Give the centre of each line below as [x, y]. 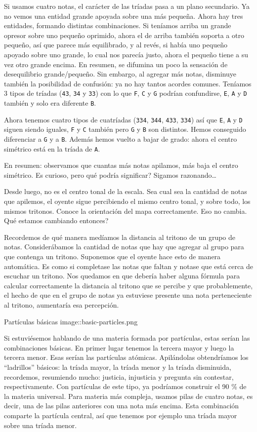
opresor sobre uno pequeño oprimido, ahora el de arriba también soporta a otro [124, 35]
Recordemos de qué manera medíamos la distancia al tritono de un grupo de [120, 237]
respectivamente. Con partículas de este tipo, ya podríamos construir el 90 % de [125, 386]
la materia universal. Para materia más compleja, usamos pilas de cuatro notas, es [128, 396]
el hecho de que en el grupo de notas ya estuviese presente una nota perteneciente [128, 295]
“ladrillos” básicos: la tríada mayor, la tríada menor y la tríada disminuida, [118, 367]
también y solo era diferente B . [50, 103]
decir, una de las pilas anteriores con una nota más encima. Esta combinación [122, 406]
